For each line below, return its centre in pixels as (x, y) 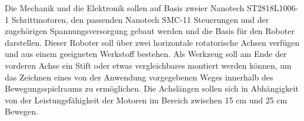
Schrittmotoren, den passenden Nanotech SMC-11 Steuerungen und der (140, 19)
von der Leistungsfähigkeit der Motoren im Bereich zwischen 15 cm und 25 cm (146, 100)
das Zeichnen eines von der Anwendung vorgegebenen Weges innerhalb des (139, 77)
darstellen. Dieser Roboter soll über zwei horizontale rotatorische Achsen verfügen (152, 42)
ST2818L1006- (273, 8)
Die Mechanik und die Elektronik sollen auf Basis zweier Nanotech (125, 8)
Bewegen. (21, 111)
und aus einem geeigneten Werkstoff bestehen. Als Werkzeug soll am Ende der (146, 54)
